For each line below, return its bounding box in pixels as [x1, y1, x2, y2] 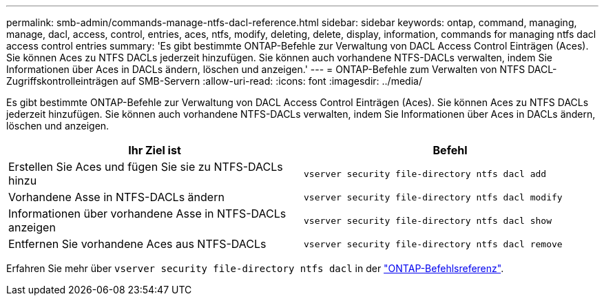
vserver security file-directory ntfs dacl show [304, 215, 552, 226]
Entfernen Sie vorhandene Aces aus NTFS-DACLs [8, 237, 267, 251]
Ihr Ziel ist [128, 143, 181, 157]
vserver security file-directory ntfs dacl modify [304, 191, 563, 203]
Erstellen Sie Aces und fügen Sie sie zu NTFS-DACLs [8, 160, 283, 174]
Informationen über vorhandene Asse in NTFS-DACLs [8, 207, 287, 220]
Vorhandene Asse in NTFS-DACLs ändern [8, 190, 225, 204]
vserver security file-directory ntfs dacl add [304, 168, 547, 179]
